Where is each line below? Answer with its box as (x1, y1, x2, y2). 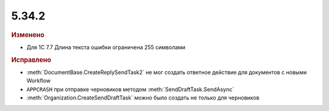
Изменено (11, 30, 45, 39)
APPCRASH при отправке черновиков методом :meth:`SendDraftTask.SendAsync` (26, 86, 235, 93)
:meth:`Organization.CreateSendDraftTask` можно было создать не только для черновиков (26, 94, 260, 101)
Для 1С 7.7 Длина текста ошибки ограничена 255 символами (26, 43, 186, 51)
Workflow (26, 77, 51, 84)
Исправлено (11, 55, 51, 64)
